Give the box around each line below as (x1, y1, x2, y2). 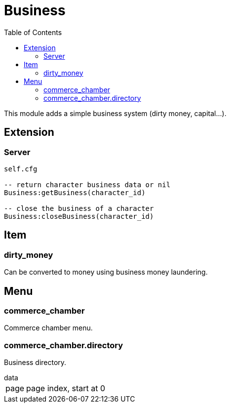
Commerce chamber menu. (4, 324, 93, 332)
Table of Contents (4, 28, 62, 37)
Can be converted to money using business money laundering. (4, 268, 208, 277)
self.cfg (4, 164, 38, 173)
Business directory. (4, 358, 67, 367)
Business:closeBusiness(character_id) (4, 212, 154, 220)
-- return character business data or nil (4, 180, 171, 189)
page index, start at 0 (26, 383, 106, 394)
